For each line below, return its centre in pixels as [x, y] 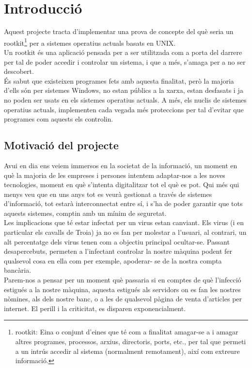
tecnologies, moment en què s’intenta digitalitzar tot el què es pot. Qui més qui [122, 184]
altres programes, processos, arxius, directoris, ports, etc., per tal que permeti [131, 342]
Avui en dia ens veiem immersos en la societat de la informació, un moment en [121, 165]
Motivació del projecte [61, 145]
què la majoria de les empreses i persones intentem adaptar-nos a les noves [115, 175]
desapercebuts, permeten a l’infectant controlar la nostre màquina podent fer [118, 251]
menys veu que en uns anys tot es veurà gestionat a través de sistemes [108, 194]
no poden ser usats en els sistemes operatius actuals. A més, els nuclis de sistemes [125, 99]
